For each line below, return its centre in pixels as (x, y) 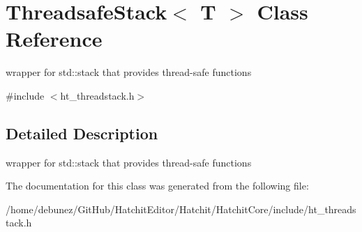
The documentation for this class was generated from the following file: (157, 186)
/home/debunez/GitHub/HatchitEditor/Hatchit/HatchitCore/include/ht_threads (181, 209)
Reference (54, 39)
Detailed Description (82, 133)
